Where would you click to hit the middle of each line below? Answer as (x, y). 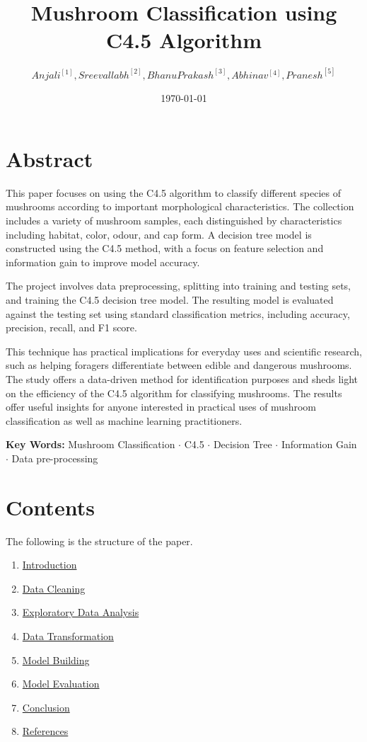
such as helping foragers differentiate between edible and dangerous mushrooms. (179, 365)
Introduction (49, 565)
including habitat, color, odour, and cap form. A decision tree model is (159, 234)
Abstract (49, 158)
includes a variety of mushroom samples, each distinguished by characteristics (174, 221)
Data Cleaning (54, 588)
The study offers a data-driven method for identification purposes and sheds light (182, 379)
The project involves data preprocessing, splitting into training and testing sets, (178, 286)
